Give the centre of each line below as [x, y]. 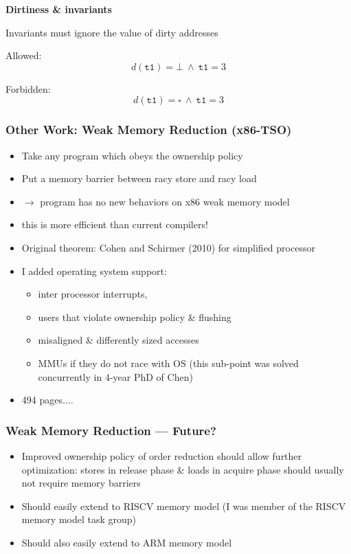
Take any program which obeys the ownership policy [132, 155]
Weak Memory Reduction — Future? [111, 430]
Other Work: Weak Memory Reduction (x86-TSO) [149, 130]
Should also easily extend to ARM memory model [127, 542]
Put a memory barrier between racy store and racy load [139, 178]
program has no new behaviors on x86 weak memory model [165, 201]
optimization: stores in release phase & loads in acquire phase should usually [183, 469]
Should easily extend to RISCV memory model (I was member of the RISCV [184, 506]
